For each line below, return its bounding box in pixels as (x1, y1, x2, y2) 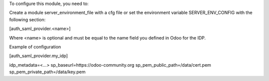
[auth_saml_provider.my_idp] (9, 53, 68, 59)
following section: (9, 16, 46, 22)
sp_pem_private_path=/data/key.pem (9, 69, 86, 75)
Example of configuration (9, 43, 61, 49)
